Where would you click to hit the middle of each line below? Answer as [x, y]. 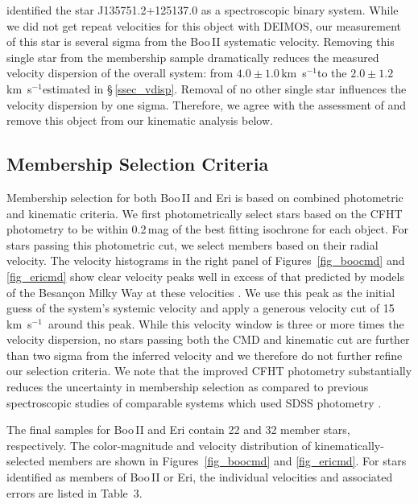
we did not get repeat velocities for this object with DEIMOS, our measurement [204, 25]
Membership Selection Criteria [138, 164]
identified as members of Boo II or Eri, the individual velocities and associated [200, 477]
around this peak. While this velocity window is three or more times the [226, 323]
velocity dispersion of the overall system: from [120, 73]
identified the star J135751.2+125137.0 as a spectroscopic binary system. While [203, 10]
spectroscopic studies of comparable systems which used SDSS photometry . [194, 402]
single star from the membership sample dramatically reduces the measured [193, 57]
